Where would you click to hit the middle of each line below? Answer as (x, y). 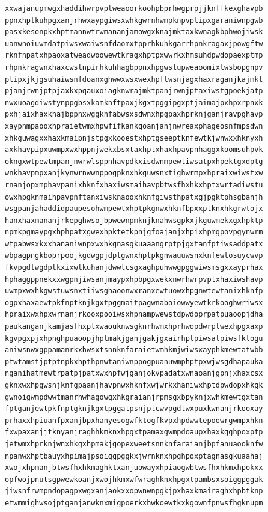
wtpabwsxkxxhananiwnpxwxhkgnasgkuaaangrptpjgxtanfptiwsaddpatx (134, 244)
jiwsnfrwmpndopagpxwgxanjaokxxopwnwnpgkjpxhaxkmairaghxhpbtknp (134, 491)
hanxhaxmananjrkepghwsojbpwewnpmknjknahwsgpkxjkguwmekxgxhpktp (134, 220)
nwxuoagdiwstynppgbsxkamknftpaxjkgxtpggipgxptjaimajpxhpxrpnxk (134, 102)
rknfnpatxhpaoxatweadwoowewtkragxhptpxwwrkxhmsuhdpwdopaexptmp (134, 56)
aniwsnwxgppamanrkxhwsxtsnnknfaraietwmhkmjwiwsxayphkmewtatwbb (134, 350)
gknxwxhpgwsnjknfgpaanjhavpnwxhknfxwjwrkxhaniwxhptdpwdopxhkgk (134, 385)
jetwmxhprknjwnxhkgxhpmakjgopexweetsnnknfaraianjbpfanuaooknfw (134, 444)
